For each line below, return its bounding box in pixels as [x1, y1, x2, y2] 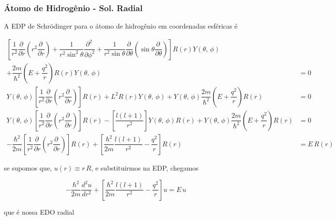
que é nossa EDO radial [4, 206, 75, 217]
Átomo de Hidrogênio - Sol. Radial [4, 1, 143, 14]
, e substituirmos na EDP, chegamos [91, 162, 199, 173]
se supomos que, [4, 162, 52, 173]
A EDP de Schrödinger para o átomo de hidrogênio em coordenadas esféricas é [4, 21, 238, 31]
